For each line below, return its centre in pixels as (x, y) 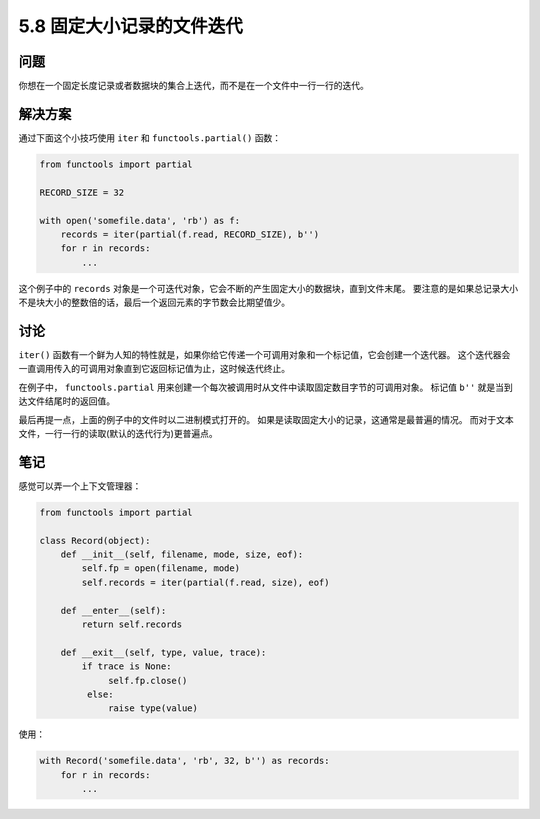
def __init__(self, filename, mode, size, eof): (182, 554)
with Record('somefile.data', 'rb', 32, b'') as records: (184, 761)
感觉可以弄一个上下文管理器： (80, 486)
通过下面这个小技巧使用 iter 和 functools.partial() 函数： (150, 137)
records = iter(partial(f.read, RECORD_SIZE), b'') (190, 234)
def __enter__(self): (113, 610)
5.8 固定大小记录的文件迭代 (131, 26)
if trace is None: (126, 666)
